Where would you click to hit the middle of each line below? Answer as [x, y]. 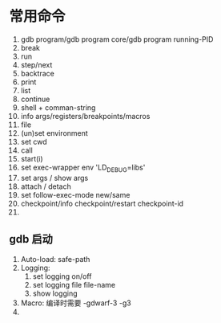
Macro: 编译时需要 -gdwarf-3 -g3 [76, 303]
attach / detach [46, 186]
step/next [36, 64]
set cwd [34, 141]
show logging [55, 293]
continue [35, 99]
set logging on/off [62, 276]
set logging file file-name [74, 284]
